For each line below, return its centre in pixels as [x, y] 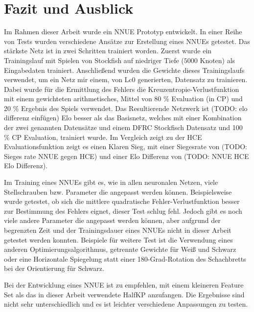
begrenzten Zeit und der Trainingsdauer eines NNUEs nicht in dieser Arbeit [118, 230]
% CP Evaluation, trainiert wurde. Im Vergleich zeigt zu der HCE [103, 137]
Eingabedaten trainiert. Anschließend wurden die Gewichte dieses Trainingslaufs [124, 70]
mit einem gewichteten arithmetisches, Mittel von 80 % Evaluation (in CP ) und [123, 99]
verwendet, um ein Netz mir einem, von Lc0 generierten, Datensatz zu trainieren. [126, 79]
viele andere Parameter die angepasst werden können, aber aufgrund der [112, 220]
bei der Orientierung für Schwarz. [54, 268]
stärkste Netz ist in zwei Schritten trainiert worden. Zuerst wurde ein [108, 51]
